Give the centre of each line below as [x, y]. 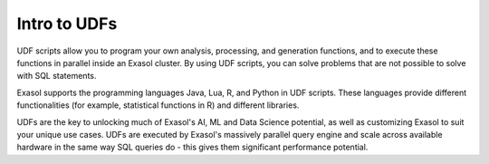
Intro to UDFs [67, 24]
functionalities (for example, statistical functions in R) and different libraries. [158, 105]
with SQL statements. [57, 76]
